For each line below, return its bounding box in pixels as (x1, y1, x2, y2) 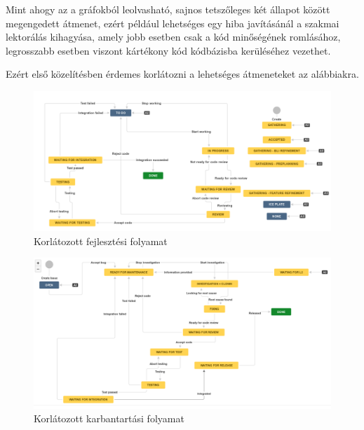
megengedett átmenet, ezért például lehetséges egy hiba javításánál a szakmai (6, 15, 339, 30)
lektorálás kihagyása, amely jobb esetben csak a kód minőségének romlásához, (6, 29, 341, 44)
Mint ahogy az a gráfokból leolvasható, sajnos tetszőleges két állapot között (6, 2, 330, 16)
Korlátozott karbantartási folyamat (34, 411, 184, 426)
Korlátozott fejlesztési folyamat (34, 233, 168, 248)
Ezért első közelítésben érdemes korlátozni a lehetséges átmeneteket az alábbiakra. (6, 67, 359, 81)
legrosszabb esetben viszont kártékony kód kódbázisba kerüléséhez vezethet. (6, 43, 331, 57)
